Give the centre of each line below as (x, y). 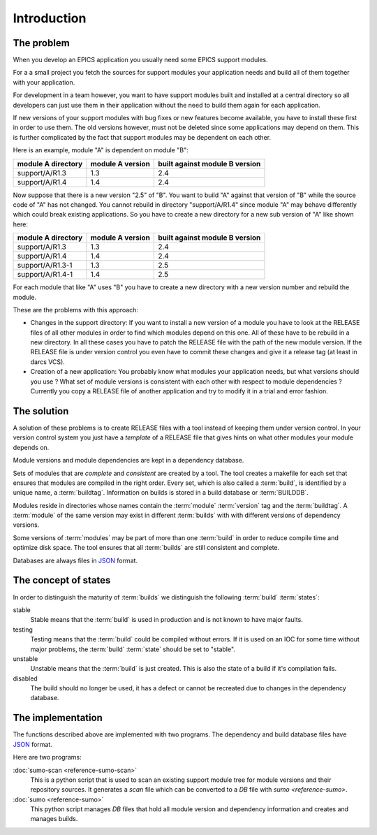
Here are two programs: (47, 757)
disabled (25, 678)
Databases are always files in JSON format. (75, 560)
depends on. (31, 447)
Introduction (50, 18)
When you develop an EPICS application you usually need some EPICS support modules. (140, 60)
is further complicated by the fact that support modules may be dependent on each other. (142, 137)
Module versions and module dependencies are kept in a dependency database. (128, 460)
